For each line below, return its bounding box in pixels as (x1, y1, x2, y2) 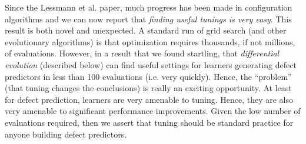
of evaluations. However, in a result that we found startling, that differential (5, 47, 280, 59)
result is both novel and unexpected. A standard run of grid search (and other (5, 24, 287, 36)
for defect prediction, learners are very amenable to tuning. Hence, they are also (5, 93, 294, 105)
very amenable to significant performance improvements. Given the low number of (5, 105, 301, 117)
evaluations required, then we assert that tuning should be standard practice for (5, 116, 294, 128)
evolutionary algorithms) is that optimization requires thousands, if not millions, (5, 35, 295, 48)
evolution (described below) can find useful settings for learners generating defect (5, 58, 297, 71)
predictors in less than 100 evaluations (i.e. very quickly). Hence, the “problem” (5, 70, 292, 82)
